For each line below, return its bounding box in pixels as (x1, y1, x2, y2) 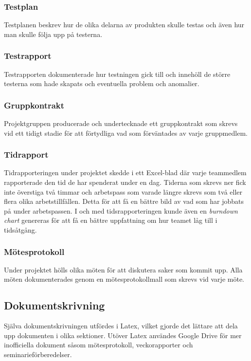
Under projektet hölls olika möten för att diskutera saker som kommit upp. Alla (4, 264, 243, 274)
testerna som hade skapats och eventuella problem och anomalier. (4, 78, 199, 89)
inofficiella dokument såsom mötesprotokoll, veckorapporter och (4, 340, 193, 350)
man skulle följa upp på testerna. (4, 29, 103, 39)
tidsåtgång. (4, 225, 37, 235)
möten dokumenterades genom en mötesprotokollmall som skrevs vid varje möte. (4, 274, 244, 284)
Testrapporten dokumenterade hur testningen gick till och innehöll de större (4, 69, 231, 79)
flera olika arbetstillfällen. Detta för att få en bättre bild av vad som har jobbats (4, 196, 244, 206)
